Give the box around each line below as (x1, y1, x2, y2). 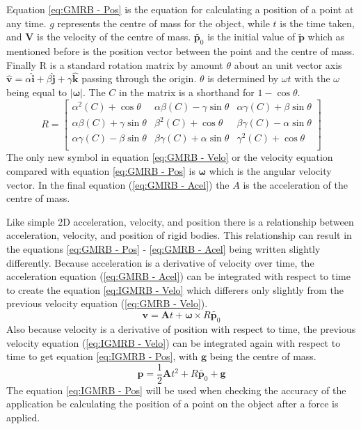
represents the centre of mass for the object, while (57, 15, 270, 30)
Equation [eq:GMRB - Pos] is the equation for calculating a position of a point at (6, 2, 354, 16)
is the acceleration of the (243, 177, 348, 192)
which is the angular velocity (209, 163, 332, 178)
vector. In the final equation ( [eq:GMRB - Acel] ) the (6, 177, 230, 192)
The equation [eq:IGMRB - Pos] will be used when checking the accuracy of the (6, 382, 346, 397)
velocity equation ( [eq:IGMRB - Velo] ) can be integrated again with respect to (6, 335, 341, 350)
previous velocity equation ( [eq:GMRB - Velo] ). (6, 296, 208, 311)
